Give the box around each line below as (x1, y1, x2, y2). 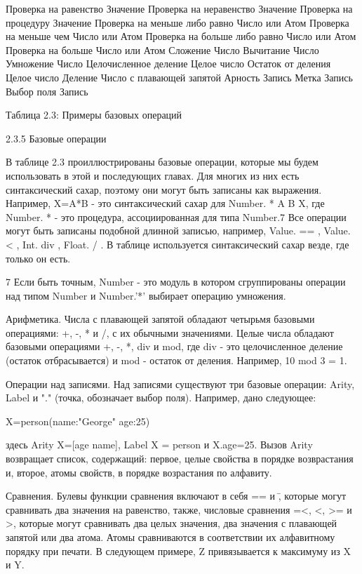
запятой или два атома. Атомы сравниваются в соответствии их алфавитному (6, 530, 335, 544)
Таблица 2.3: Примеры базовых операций (6, 107, 182, 122)
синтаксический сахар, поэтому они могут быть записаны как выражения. (6, 182, 322, 196)
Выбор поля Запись (6, 84, 88, 98)
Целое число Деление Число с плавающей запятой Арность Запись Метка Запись (6, 69, 353, 84)
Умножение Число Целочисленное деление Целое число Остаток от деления (6, 56, 331, 71)
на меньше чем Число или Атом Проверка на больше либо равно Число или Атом (6, 29, 356, 44)
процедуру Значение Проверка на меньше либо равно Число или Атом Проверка (6, 15, 349, 29)
